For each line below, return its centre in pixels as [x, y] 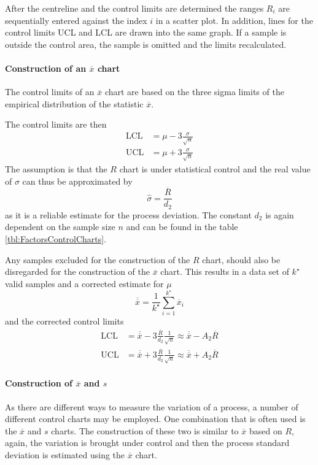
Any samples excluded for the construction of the [98, 259]
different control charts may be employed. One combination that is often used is [155, 419]
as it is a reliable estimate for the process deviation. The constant [128, 214]
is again [280, 214]
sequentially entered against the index [76, 20]
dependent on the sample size [60, 227]
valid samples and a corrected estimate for [84, 283]
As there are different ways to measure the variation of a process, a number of [152, 406]
